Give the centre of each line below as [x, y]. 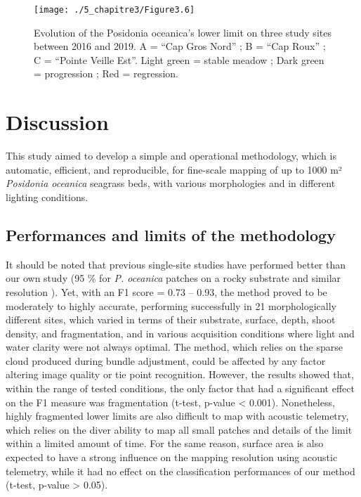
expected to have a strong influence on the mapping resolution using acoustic [172, 457]
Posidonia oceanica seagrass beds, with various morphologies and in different [171, 183]
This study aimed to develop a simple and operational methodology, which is [171, 156]
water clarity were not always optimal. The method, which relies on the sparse [174, 347]
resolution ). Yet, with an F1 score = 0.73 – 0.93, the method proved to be [166, 291]
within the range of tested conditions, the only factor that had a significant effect [180, 388]
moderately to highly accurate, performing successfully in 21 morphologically [171, 305]
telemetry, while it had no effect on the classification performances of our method [180, 471]
